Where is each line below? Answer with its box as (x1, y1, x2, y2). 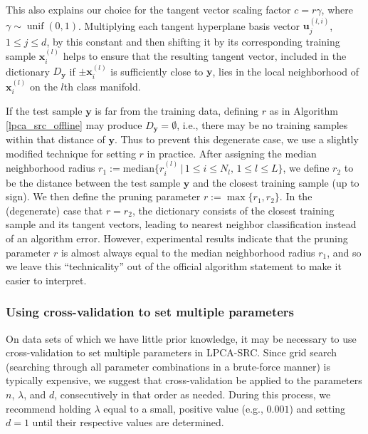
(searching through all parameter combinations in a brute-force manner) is (6, 358, 330, 373)
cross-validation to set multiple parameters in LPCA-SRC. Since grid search (6, 345, 337, 360)
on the (29, 78, 58, 93)
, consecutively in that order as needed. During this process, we (54, 386, 331, 401)
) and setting (289, 401, 346, 415)
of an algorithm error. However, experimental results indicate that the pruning (6, 231, 348, 245)
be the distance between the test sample (6, 175, 181, 190)
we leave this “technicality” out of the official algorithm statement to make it (6, 259, 342, 274)
